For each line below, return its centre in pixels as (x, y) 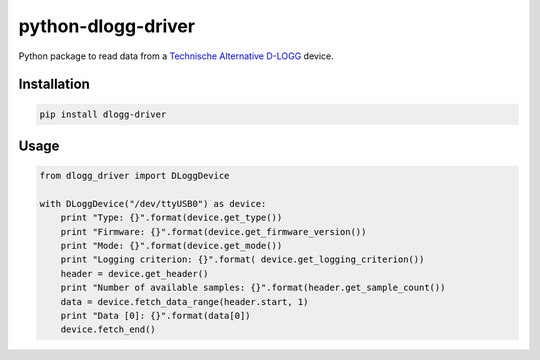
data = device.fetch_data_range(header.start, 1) (184, 301)
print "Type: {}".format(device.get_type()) (171, 218)
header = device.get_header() (134, 273)
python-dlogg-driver (106, 26)
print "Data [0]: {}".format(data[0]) (155, 316)
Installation (54, 84)
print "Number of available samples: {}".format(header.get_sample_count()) (253, 288)
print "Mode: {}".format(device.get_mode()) (171, 246)
